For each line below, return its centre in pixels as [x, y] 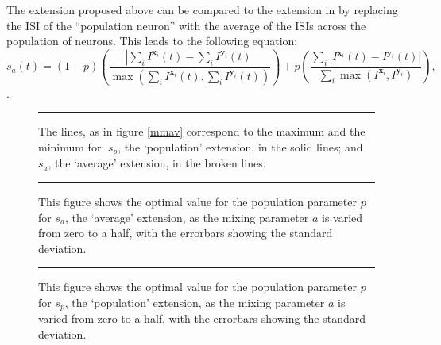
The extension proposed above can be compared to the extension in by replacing [202, 10]
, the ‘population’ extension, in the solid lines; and [240, 146]
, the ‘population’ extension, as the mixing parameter [195, 302]
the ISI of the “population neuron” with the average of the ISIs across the [186, 25]
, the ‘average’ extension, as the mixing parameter [187, 217]
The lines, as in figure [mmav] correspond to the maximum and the [202, 131]
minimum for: [72, 146]
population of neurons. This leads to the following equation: [152, 41]
